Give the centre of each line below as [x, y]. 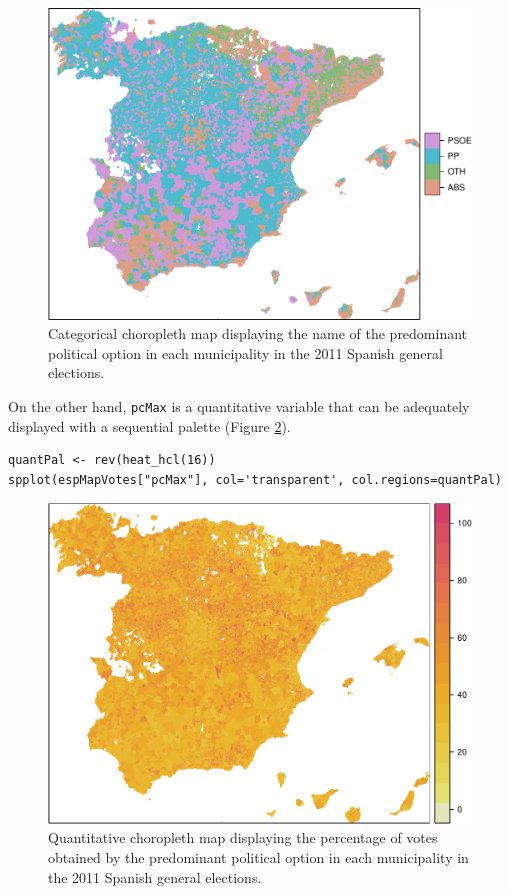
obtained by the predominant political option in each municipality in [258, 857]
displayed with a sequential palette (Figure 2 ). [149, 425]
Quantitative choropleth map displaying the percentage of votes [243, 837]
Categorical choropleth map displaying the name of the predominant [258, 333]
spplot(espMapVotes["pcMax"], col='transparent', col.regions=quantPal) [255, 479]
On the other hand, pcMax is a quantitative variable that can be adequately [239, 406]
